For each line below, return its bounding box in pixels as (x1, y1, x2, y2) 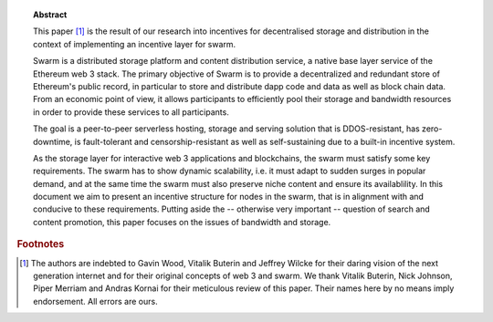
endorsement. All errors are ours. (33, 296, 159, 306)
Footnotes (16, 238, 65, 251)
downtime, (33, 136, 73, 147)
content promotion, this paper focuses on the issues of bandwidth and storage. (33, 216, 331, 227)
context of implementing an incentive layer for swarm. (33, 38, 236, 49)
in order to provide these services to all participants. (33, 106, 230, 118)
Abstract (33, 9, 68, 20)
